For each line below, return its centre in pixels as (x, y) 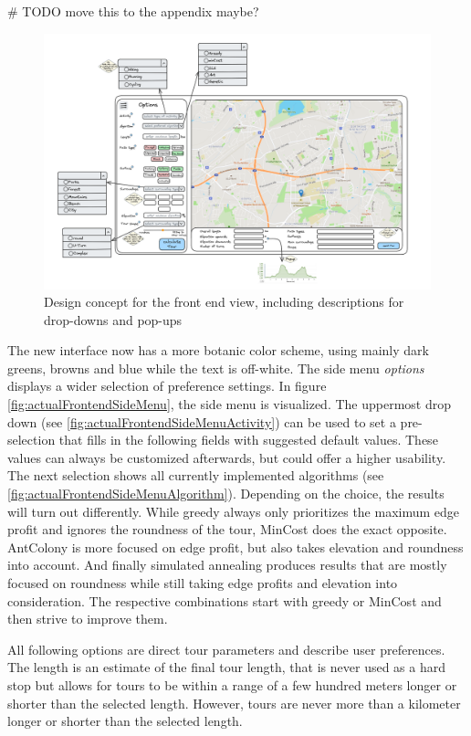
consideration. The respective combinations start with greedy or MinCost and (225, 600)
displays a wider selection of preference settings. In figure (167, 386)
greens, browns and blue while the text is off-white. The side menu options (216, 368)
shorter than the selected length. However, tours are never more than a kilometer (234, 703)
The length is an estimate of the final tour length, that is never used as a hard (226, 667)
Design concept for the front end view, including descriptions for (224, 302)
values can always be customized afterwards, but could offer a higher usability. (227, 457)
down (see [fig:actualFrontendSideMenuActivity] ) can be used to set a (202, 421)
